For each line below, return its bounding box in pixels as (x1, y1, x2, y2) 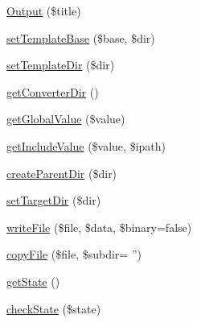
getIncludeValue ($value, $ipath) (6, 137, 166, 154)
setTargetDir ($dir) (6, 192, 101, 209)
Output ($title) (6, 2, 81, 19)
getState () (6, 272, 60, 289)
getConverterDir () (6, 83, 99, 100)
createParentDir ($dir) (6, 164, 117, 181)
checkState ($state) (6, 300, 101, 317)
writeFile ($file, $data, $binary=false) (6, 218, 192, 235)
